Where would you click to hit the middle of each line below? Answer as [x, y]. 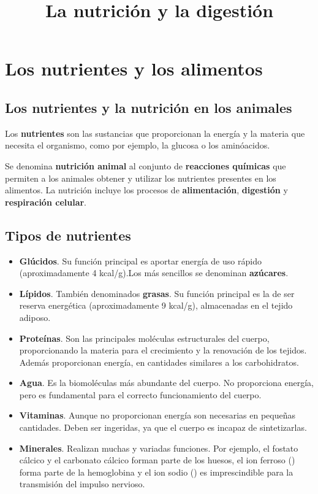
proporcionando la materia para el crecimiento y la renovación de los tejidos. [163, 350]
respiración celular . [46, 202]
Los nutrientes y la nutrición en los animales [149, 107]
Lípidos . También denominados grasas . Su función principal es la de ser [157, 293]
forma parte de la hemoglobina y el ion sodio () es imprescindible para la [156, 472]
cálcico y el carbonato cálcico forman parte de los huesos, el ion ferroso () [157, 460]
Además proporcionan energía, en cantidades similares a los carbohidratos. [159, 362]
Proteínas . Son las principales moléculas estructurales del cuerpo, [144, 338]
